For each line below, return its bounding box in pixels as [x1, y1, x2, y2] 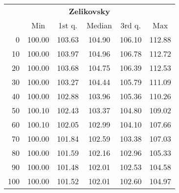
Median [86, 20, 112, 31]
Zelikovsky [68, 5, 111, 17]
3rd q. [120, 20, 141, 31]
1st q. [58, 20, 78, 31]
